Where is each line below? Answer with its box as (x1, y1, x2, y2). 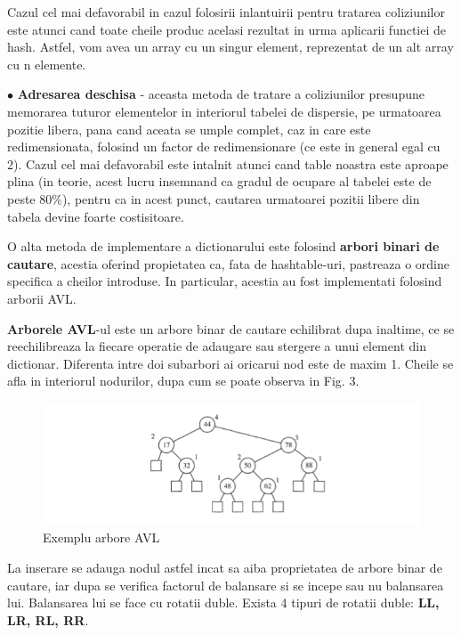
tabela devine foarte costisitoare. (7, 207, 184, 225)
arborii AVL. (7, 289, 77, 307)
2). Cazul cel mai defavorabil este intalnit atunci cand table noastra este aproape (7, 154, 449, 173)
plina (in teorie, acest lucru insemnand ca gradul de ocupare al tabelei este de (7, 172, 432, 191)
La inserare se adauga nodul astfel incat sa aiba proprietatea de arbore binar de (7, 558, 442, 576)
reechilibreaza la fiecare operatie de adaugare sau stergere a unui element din (7, 337, 426, 355)
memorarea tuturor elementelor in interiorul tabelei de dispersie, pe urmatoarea (7, 102, 441, 120)
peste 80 (7, 189, 53, 208)
